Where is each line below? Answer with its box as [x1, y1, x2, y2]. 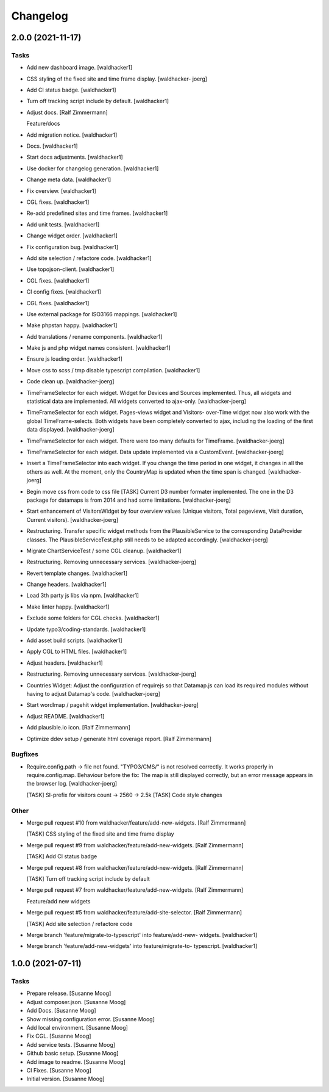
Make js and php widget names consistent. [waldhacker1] [26, 344, 171, 352]
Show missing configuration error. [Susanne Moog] [26, 1015, 155, 1022]
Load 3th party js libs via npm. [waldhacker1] [26, 592, 140, 599]
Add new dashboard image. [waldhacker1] [26, 64, 133, 71]
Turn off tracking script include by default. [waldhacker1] [26, 98, 169, 105]
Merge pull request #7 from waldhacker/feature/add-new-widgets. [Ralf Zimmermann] [26, 886, 244, 894]
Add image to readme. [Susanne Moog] [26, 1058, 126, 1065]
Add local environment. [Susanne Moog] [26, 1024, 128, 1031]
